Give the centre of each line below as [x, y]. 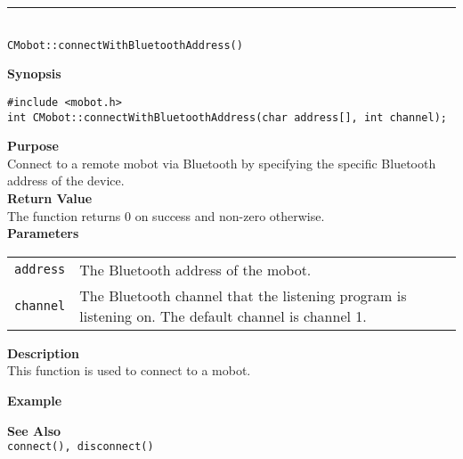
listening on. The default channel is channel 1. [223, 316]
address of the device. [66, 180]
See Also [34, 430]
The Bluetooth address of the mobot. [195, 269]
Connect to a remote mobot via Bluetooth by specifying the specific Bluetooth [222, 163]
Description [44, 352]
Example [35, 400]
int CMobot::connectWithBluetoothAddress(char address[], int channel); [227, 117]
